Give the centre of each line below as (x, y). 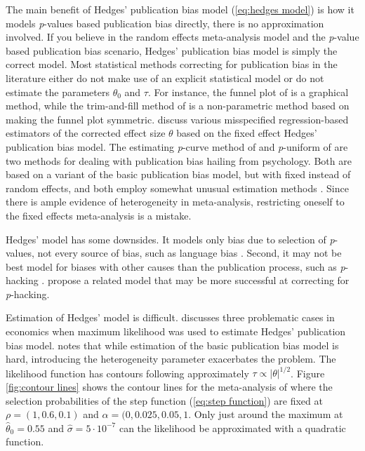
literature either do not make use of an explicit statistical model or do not (165, 78)
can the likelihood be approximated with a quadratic (232, 428)
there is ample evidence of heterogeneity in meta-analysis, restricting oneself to (175, 202)
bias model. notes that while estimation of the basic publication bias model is (172, 345)
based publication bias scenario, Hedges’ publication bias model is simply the (172, 50)
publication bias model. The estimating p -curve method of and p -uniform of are (177, 146)
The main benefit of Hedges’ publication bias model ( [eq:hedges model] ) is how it (180, 9)
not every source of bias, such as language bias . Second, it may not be (190, 253)
